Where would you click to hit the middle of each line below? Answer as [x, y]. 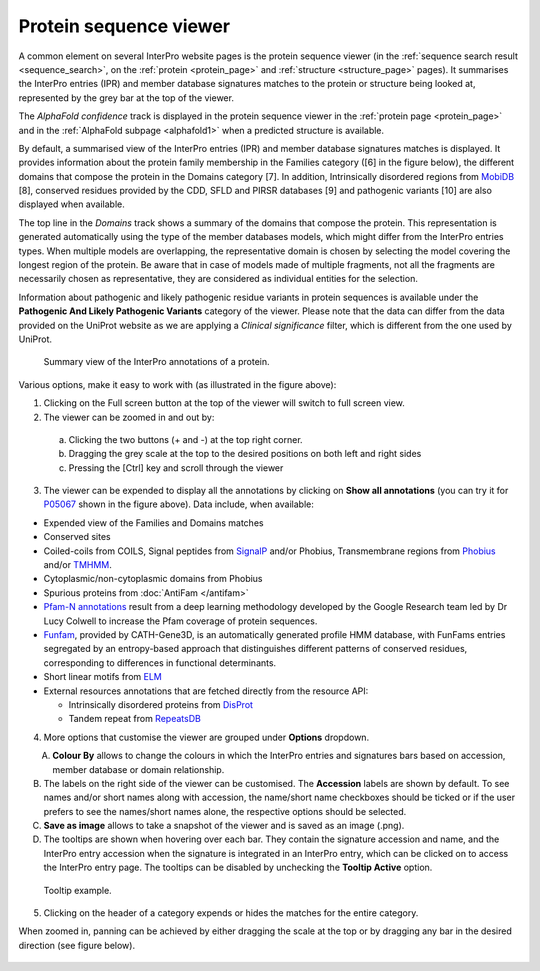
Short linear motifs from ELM [102, 677]
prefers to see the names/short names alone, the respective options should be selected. [225, 811]
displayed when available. [71, 204]
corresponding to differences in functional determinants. [160, 662]
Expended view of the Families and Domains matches [153, 522]
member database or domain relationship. [138, 769]
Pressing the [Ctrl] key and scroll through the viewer [176, 467]
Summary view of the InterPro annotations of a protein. [156, 362]
